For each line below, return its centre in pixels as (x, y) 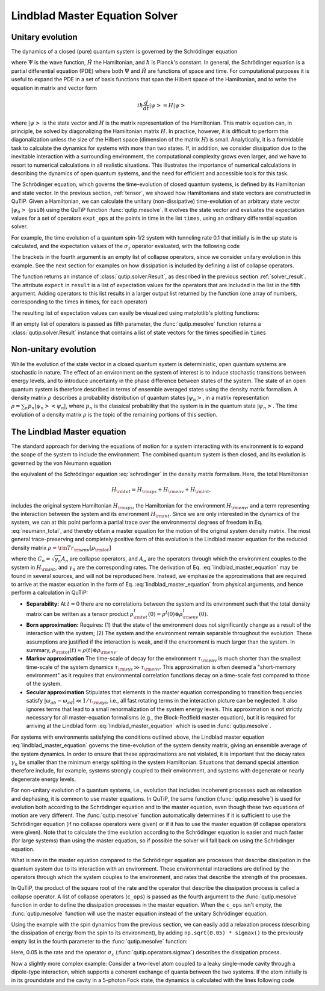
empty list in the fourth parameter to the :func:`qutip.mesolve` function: (99, 941)
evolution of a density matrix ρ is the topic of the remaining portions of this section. (114, 414)
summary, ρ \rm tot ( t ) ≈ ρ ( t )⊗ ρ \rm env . (72, 651)
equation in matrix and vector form (54, 88)
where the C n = (31, 559)
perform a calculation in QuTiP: (50, 592)
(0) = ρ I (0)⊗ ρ (165, 614)
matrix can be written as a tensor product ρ (80, 614)
